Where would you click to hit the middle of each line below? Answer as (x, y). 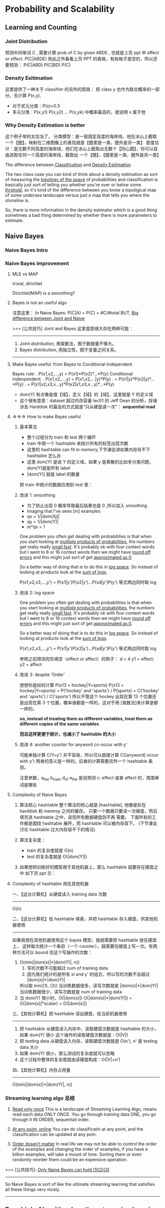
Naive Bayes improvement (37, 263)
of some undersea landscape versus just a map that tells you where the (77, 195)
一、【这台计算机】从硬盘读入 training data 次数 (59, 894)
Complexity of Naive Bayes (40, 795)
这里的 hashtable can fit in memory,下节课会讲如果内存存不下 (89, 450)
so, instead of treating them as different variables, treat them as (86, 719)
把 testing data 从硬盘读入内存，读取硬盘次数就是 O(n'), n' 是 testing (88, 1041)
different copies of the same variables (59, 724)
